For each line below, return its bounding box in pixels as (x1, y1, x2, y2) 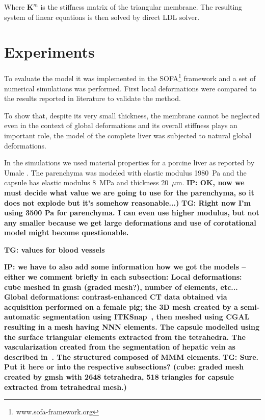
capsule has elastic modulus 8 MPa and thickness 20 (4, 177, 169, 188)
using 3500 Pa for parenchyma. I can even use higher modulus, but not (4, 207, 259, 218)
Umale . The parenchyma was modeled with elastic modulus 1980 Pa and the (4, 167, 247, 178)
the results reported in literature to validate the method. (4, 93, 181, 104)
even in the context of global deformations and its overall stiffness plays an (4, 120, 237, 131)
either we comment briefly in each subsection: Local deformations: (4, 271, 242, 282)
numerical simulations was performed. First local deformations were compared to (4, 83, 257, 93)
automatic (4, 311, 40, 322)
